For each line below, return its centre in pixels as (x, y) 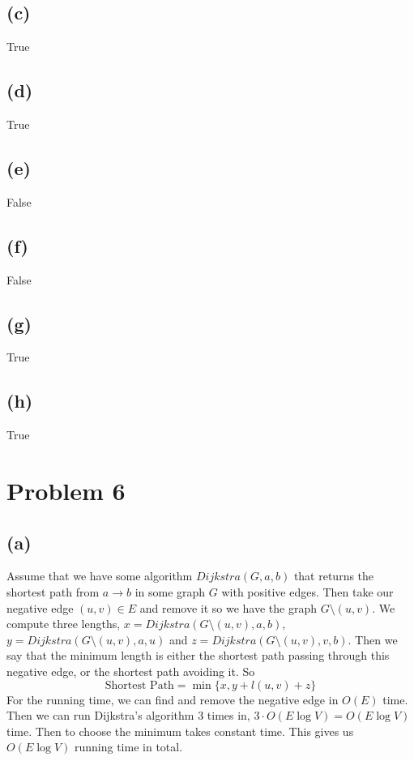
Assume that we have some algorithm (100, 576)
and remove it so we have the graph (228, 607)
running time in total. (128, 747)
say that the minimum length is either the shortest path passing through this (198, 655)
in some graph (170, 591)
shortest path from (53, 591)
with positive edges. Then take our (307, 591)
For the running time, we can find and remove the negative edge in (173, 699)
